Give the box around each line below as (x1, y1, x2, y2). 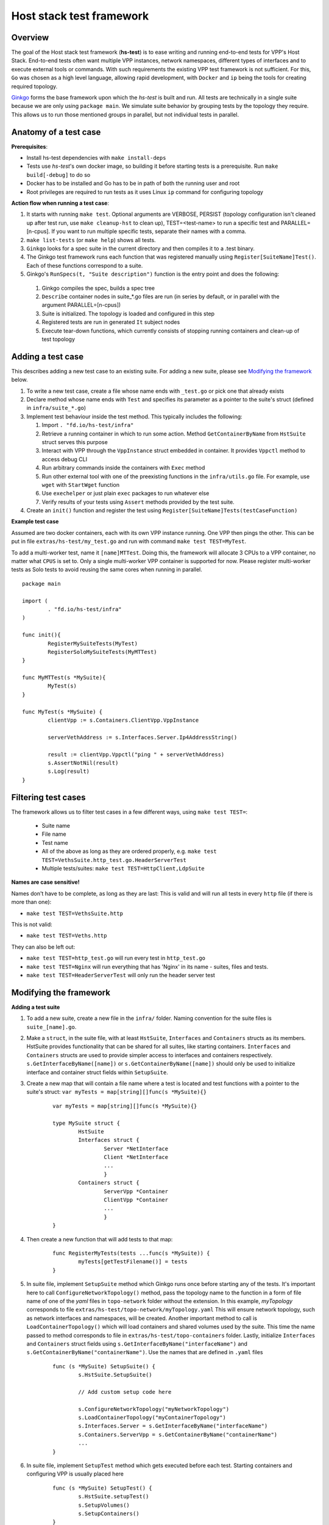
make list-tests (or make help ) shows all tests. (26, 236, 156, 243)
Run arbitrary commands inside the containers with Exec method (41, 464, 205, 472)
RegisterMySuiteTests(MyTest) (48, 640, 138, 647)
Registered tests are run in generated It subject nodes (41, 318, 180, 326)
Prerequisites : (11, 143, 48, 150)
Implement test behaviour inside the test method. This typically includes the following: (26, 412, 243, 420)
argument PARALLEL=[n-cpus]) (41, 301, 121, 309)
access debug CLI (41, 455, 88, 463)
